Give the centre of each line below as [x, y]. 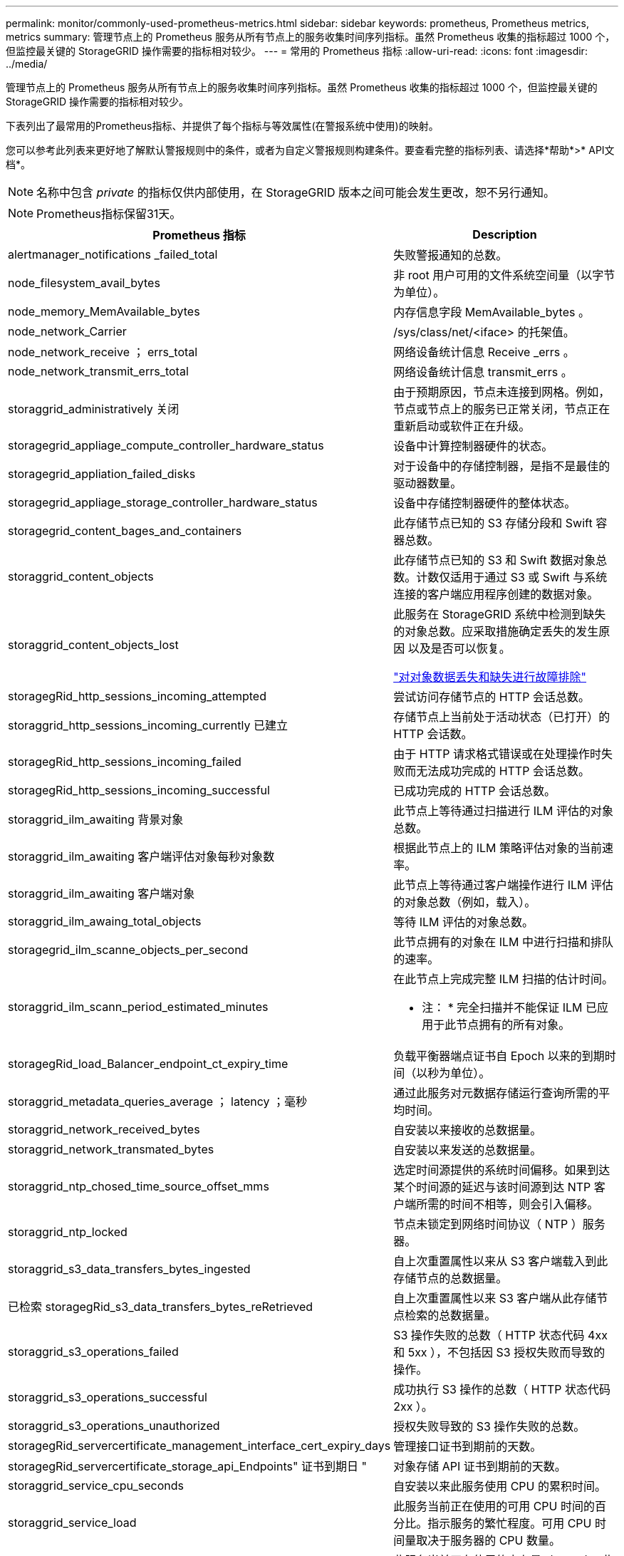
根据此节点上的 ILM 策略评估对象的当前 [498, 848]
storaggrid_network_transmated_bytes [111, 1149]
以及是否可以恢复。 [459, 648]
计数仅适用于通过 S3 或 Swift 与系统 [512, 577]
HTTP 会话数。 [433, 734]
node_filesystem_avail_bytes [84, 283]
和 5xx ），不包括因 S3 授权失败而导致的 [499, 1352]
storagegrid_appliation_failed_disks [102, 474]
